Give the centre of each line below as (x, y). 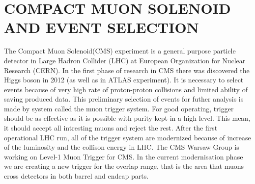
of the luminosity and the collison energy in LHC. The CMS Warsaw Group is (122, 147)
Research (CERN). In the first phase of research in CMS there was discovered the (127, 70)
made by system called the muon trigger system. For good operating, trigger (119, 108)
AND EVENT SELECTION (101, 27)
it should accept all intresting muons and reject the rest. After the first (111, 128)
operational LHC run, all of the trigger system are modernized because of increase (127, 137)
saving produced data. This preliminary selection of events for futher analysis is (124, 99)
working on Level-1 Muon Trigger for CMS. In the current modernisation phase (124, 156)
